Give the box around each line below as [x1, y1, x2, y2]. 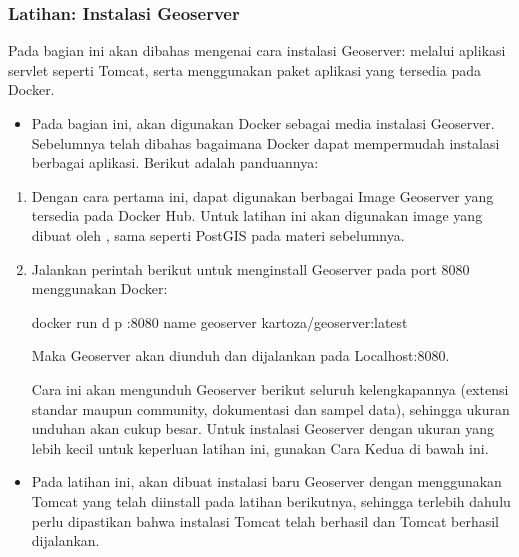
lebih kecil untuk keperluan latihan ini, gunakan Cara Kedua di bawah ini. [31, 437, 489, 458]
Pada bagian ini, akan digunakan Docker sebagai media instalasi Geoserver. [31, 113, 495, 133]
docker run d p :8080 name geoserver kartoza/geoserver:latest [31, 311, 408, 332]
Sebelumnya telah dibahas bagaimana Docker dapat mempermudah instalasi [31, 132, 500, 153]
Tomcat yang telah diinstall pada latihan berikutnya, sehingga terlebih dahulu [31, 490, 511, 511]
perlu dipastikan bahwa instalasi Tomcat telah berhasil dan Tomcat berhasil [31, 510, 500, 531]
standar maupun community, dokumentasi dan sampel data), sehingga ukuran [31, 398, 510, 419]
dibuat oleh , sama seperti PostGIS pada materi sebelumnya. [31, 224, 405, 245]
